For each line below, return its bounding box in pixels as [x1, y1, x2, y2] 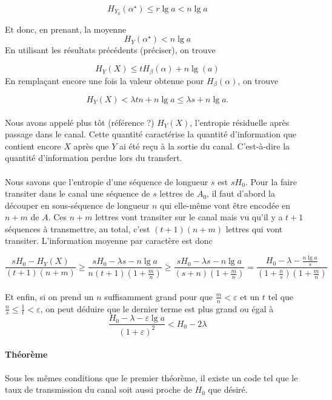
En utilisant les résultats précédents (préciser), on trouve [5, 44, 216, 56]
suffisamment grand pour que [104, 290, 213, 303]
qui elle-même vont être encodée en [160, 198, 291, 211]
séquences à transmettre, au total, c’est [5, 222, 150, 235]
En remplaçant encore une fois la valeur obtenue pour [5, 74, 204, 87]
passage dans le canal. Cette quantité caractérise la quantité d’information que [5, 128, 297, 140]
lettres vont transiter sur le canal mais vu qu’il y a [95, 211, 283, 223]
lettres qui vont [225, 222, 283, 235]
